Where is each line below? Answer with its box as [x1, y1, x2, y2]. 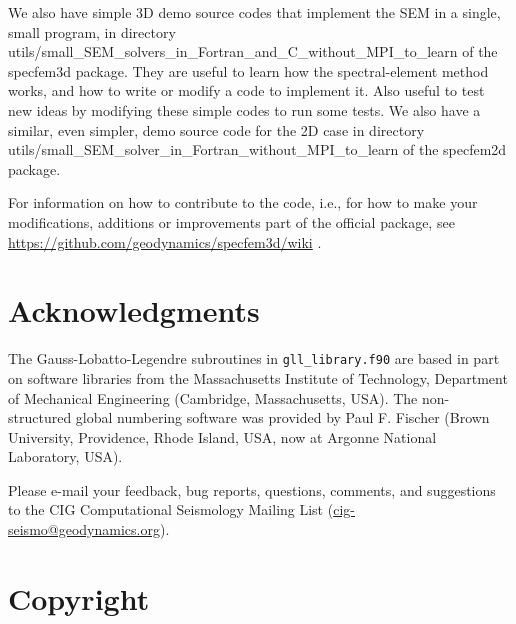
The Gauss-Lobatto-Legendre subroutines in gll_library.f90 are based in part [8, 348, 500, 369]
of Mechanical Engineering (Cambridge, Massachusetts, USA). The [8, 387, 418, 408]
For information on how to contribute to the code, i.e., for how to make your [8, 192, 478, 213]
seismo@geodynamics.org [8, 519, 160, 540]
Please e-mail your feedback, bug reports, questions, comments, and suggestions [8, 479, 496, 500]
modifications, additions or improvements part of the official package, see [8, 211, 455, 232]
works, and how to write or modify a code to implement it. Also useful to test [8, 80, 485, 101]
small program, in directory [8, 21, 176, 42]
